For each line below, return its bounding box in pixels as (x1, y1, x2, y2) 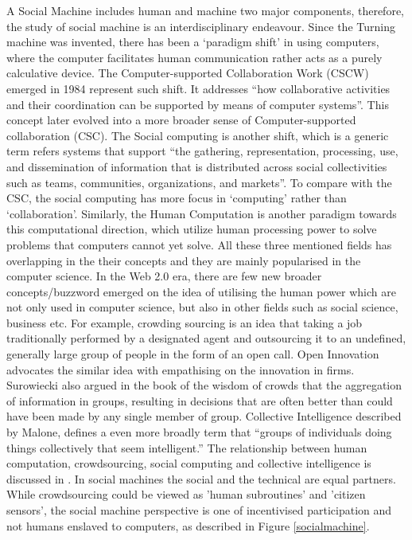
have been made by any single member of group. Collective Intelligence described (6, 408, 402, 425)
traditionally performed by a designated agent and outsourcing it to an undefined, (6, 330, 406, 346)
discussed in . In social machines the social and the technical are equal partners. (6, 470, 396, 487)
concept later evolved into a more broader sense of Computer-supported (6, 112, 356, 128)
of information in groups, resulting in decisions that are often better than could (6, 392, 393, 409)
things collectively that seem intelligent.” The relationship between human (6, 439, 367, 456)
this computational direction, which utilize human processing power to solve (6, 221, 377, 237)
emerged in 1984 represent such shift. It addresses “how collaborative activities (6, 80, 391, 96)
